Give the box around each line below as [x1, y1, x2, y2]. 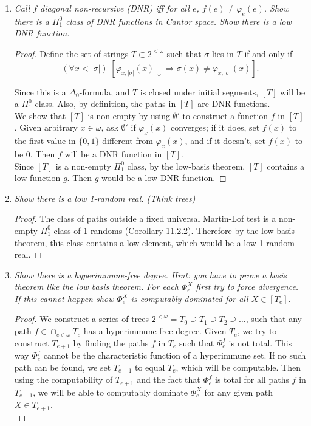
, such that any [245, 312, 302, 325]
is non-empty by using [87, 109, 170, 122]
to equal [134, 360, 165, 373]
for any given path [204, 385, 273, 398]
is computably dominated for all [131, 292, 248, 304]
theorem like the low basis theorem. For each [14, 280, 179, 293]
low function [14, 171, 61, 184]
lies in [212, 47, 234, 60]
